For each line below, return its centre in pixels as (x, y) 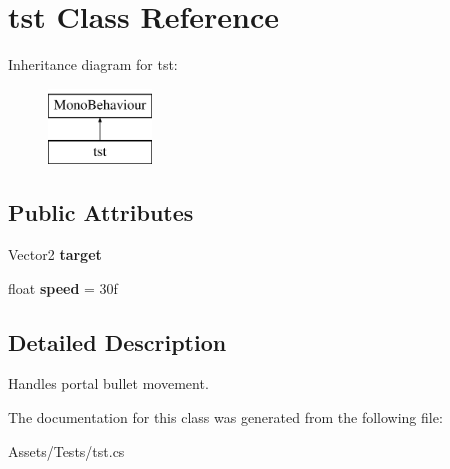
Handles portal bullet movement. (108, 383)
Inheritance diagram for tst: (93, 64)
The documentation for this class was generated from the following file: (225, 417)
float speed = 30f (63, 287)
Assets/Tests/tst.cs (66, 450)
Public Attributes (101, 212)
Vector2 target (55, 254)
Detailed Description (117, 341)
